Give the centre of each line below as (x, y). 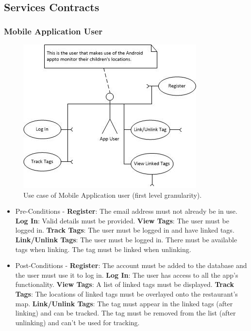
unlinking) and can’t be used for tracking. (77, 322)
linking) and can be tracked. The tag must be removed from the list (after (125, 313)
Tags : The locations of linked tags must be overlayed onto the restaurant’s (126, 293)
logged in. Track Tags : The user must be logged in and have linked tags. (125, 230)
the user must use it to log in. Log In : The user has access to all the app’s (127, 275)
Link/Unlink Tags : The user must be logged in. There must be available (126, 239)
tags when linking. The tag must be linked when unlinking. (103, 249)
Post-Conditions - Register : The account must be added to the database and (131, 265)
